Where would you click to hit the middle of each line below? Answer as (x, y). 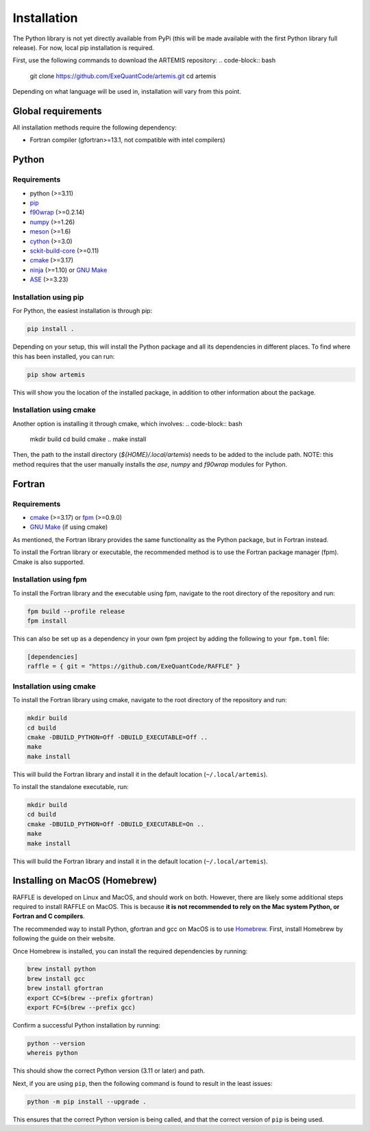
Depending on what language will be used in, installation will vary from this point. (127, 92)
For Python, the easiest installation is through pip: (83, 311)
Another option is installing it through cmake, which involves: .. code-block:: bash (127, 423)
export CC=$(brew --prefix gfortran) (90, 998)
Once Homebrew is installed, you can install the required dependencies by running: (130, 951)
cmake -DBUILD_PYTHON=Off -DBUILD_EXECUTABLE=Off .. (118, 737)
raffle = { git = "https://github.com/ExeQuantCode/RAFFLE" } (134, 667)
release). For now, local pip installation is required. (83, 47)
